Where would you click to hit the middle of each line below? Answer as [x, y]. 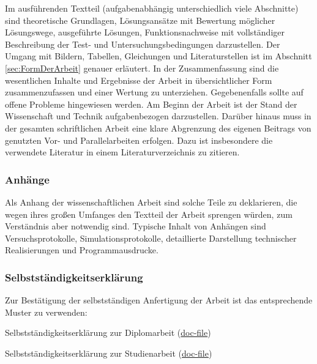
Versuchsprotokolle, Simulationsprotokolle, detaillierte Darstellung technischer [151, 238]
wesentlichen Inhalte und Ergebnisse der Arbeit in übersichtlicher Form [139, 80]
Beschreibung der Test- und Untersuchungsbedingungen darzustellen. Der [143, 44]
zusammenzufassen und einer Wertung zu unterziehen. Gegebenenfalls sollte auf [154, 92]
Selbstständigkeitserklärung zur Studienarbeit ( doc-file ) [109, 353]
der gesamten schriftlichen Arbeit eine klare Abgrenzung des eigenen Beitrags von [158, 128]
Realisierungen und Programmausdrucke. [82, 250]
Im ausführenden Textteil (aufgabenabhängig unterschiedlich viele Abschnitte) [152, 8]
